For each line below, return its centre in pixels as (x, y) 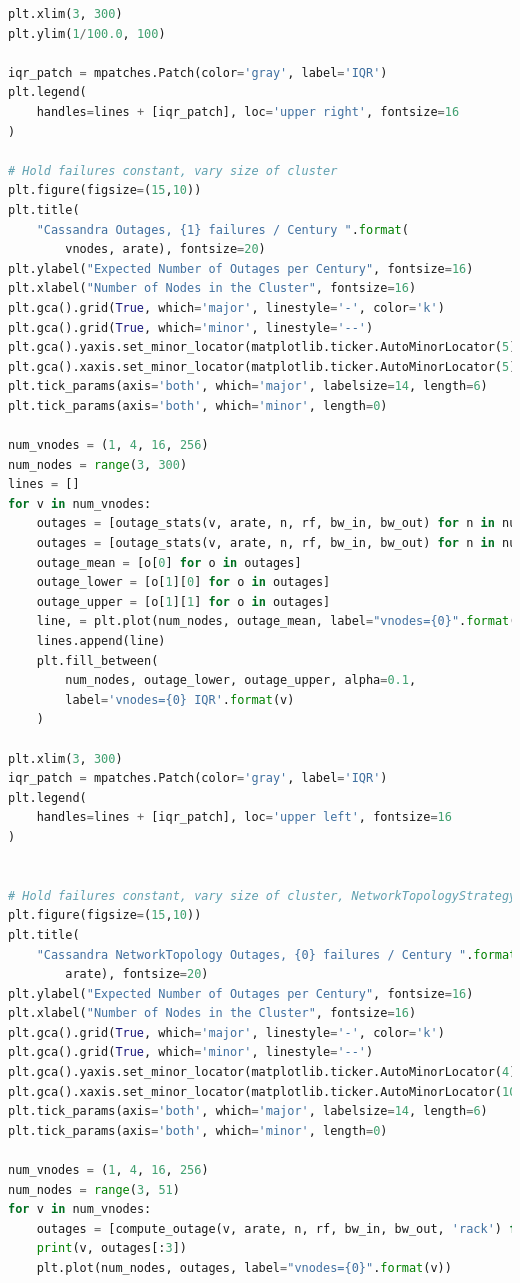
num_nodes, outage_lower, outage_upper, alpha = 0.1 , (241, 680)
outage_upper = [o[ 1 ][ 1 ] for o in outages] (183, 601)
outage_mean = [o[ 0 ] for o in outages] (169, 562)
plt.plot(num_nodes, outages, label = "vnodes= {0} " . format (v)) (244, 1268)
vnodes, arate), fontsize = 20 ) (165, 249)
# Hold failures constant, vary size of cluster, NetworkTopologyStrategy (262, 895)
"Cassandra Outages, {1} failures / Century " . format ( (222, 229)
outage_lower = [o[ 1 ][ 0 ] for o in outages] (183, 582)
